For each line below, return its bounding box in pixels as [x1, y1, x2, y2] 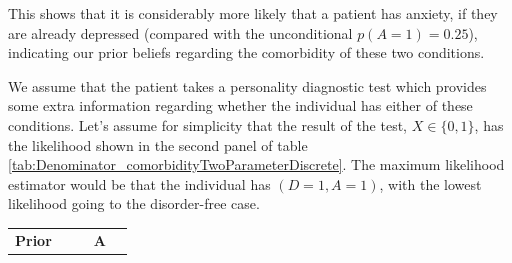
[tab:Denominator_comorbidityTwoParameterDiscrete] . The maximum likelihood [8, 154, 505, 175]
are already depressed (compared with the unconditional [8, 22, 353, 43]
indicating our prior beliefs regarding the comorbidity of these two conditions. [8, 42, 485, 63]
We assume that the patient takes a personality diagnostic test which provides [8, 75, 487, 96]
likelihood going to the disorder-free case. [8, 193, 260, 214]
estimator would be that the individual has [8, 173, 271, 194]
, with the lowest [379, 173, 482, 194]
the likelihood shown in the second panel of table [8, 134, 308, 155]
